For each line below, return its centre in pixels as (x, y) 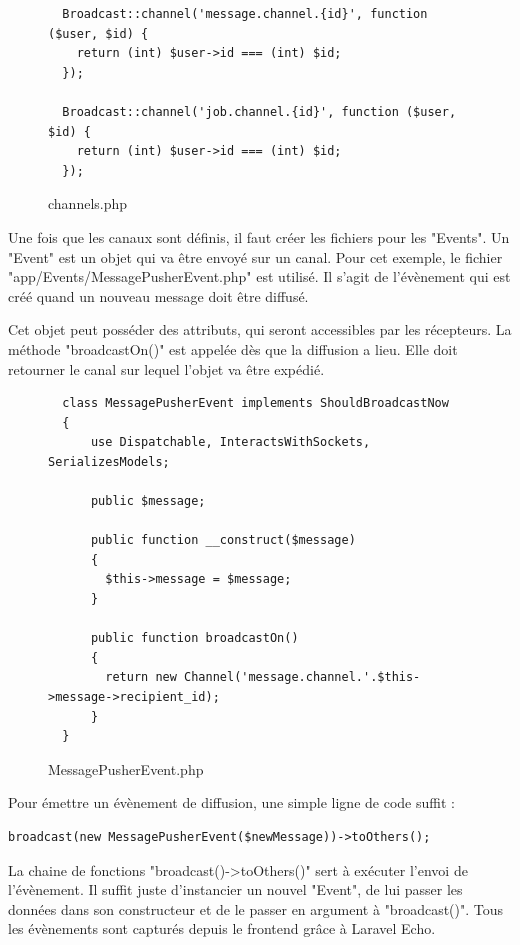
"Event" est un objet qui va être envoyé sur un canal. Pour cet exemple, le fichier (255, 256)
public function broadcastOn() (194, 638)
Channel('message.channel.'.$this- (302, 677)
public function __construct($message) (223, 540)
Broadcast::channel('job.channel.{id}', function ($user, (259, 111)
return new (141, 677)
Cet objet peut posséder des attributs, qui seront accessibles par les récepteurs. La (260, 329)
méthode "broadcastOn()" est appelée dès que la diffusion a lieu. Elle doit (233, 348)
